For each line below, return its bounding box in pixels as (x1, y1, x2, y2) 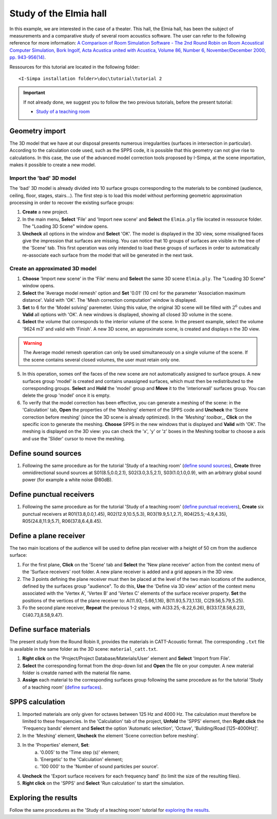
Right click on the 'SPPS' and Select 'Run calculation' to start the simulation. (22, 780, 185, 786)
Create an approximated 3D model (9, 265, 97, 272)
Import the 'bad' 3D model (9, 174, 76, 182)
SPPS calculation (9, 697, 65, 706)
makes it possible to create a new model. (9, 162, 96, 168)
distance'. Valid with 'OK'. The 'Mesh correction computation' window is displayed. (22, 297, 197, 303)
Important (23, 90, 46, 96)
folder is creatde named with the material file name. (22, 670, 131, 676)
